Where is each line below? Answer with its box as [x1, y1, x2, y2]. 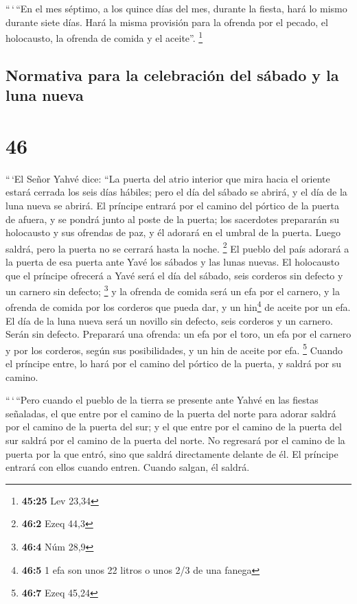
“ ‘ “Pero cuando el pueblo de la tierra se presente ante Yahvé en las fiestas [5, 393, 319, 407]
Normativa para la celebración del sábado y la [5, 64, 339, 85]
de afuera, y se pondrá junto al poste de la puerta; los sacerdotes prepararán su [5, 211, 340, 226]
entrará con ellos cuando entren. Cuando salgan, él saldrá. [5, 460, 250, 474]
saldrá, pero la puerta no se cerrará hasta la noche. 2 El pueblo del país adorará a [5, 239, 349, 255]
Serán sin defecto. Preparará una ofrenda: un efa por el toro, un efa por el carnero [5, 327, 352, 341]
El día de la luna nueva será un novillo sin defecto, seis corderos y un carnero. [5, 313, 333, 327]
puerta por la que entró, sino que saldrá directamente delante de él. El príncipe [5, 446, 338, 461]
